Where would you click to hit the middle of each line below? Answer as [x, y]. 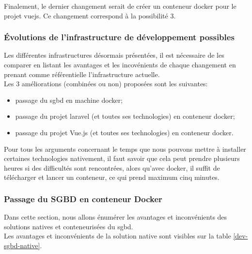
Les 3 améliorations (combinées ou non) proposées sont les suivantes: [106, 84]
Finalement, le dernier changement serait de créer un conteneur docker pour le [120, 6]
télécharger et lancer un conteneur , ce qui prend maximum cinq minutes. [112, 177]
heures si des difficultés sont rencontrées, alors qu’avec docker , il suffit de [112, 167]
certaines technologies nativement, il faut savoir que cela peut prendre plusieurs [122, 158]
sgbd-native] [22, 245]
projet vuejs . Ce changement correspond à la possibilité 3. [90, 15]
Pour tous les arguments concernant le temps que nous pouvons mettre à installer [125, 149]
